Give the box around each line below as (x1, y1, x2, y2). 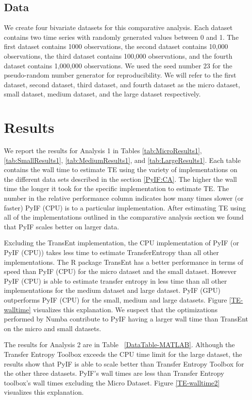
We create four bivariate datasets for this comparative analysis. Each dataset (4, 22, 233, 32)
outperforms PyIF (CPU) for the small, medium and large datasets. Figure (4, 294, 227, 304)
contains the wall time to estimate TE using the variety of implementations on (4, 164, 237, 175)
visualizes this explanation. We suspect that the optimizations (33, 304, 218, 314)
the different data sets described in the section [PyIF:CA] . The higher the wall (4, 174, 237, 184)
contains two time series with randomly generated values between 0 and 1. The (4, 32, 239, 42)
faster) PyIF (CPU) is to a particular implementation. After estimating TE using (4, 202, 246, 212)
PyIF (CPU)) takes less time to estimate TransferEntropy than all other (4, 247, 219, 257)
